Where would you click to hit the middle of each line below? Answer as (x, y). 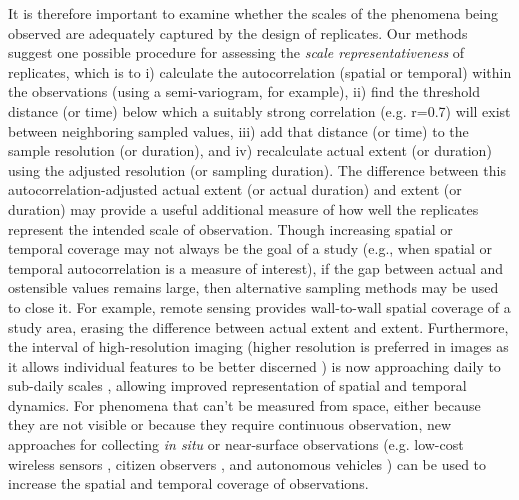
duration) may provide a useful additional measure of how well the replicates (243, 208)
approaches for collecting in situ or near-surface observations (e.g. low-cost (236, 444)
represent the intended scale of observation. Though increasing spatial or (230, 228)
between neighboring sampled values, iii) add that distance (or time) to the (238, 130)
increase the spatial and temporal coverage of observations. (188, 483)
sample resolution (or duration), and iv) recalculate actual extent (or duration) (250, 150)
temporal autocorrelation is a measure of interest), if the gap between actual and (256, 267)
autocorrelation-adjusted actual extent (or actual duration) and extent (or (235, 189)
